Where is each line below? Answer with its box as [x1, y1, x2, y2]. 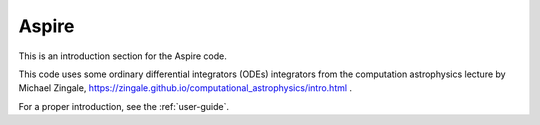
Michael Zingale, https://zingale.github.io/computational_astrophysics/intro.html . [18, 82, 353, 94]
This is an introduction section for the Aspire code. [18, 50, 227, 62]
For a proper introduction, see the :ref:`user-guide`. [18, 100, 230, 112]
